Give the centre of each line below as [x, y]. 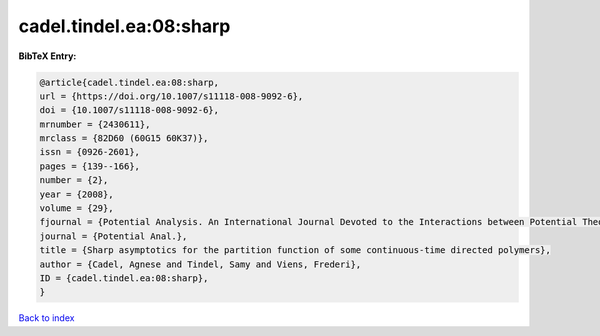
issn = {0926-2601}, [89, 152]
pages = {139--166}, [89, 166]
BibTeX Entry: [47, 56]
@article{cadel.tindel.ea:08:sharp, [129, 82]
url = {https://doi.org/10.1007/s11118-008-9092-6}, [171, 96]
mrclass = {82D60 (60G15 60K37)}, [124, 138]
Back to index [46, 318]
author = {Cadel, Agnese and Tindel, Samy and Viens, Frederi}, [200, 264]
